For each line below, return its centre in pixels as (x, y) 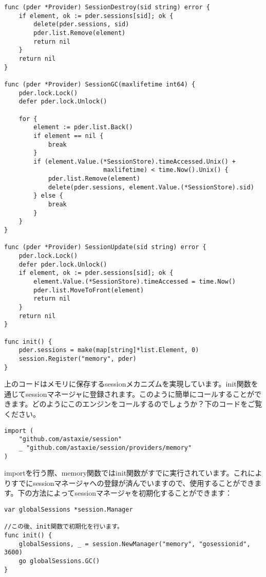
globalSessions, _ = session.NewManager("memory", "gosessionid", (135, 544)
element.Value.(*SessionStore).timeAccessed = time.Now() (135, 282)
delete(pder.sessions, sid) (81, 24)
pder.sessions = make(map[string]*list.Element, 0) (109, 350)
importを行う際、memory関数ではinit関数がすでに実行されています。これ (126, 473)
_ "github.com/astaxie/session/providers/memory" (105, 448)
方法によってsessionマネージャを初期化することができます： (132, 493)
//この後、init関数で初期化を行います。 (64, 527)
